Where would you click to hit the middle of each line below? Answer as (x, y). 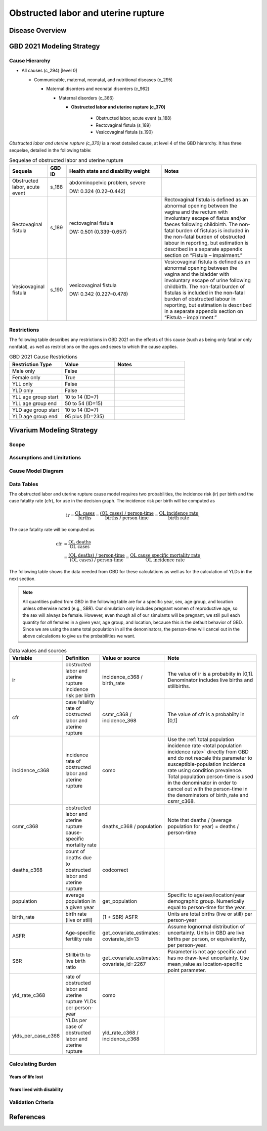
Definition (77, 658)
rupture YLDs (81, 1001)
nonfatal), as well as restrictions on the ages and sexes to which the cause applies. (93, 346)
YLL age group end (34, 403)
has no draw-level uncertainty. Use (208, 958)
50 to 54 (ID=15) (84, 403)
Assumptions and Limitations (45, 458)
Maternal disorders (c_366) (86, 98)
